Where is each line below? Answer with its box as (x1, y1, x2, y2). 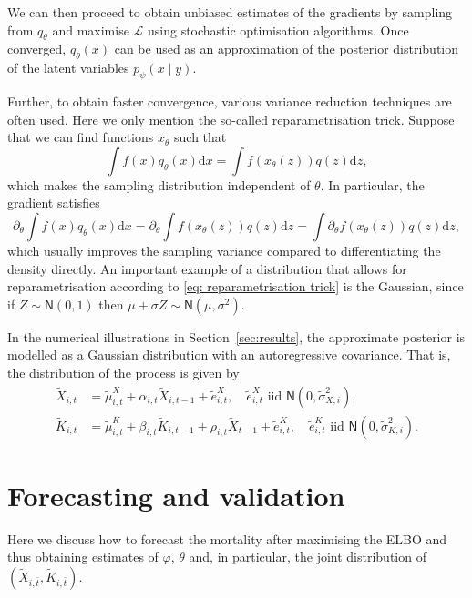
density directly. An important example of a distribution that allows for (7, 258, 407, 278)
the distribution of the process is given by (7, 362, 240, 381)
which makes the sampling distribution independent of (7, 175, 311, 194)
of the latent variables (7, 58, 129, 77)
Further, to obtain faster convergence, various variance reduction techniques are (7, 91, 452, 110)
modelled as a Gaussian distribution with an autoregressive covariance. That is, (7, 345, 451, 364)
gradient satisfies (7, 193, 100, 212)
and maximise (52, 20, 129, 39)
